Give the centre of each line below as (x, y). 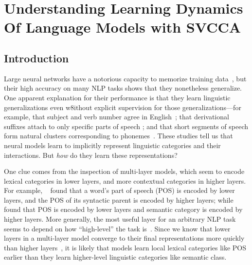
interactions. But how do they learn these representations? (91, 155)
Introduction (36, 58)
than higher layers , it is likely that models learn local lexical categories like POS (125, 247)
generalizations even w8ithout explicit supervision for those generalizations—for (123, 107)
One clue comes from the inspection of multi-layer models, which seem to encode (124, 171)
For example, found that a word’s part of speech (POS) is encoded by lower (119, 190)
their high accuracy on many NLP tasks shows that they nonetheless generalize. (123, 88)
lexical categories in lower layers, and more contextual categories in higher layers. (125, 180)
